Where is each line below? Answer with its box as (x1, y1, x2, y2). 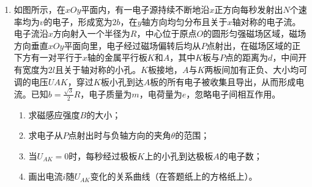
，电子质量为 (80, 87, 132, 100)
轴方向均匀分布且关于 (141, 15, 228, 28)
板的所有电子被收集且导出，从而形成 (150, 75, 296, 88)
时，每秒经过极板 (69, 149, 138, 162)
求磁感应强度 (28, 108, 80, 121)
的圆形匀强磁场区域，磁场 (203, 27, 306, 40)
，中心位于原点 (136, 27, 197, 40)
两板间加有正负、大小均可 (204, 63, 308, 75)
